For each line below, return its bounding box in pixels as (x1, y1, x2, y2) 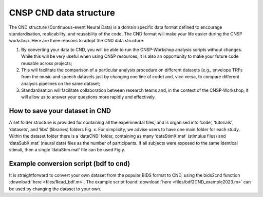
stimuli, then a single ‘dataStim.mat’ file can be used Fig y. (9, 147, 126, 152)
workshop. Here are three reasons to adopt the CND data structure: (9, 38, 145, 44)
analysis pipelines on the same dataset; (21, 81, 101, 86)
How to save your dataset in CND (9, 107, 112, 115)
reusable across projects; (21, 60, 73, 66)
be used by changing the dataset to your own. (9, 186, 102, 192)
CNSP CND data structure (9, 7, 115, 18)
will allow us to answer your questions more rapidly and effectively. (21, 94, 156, 100)
